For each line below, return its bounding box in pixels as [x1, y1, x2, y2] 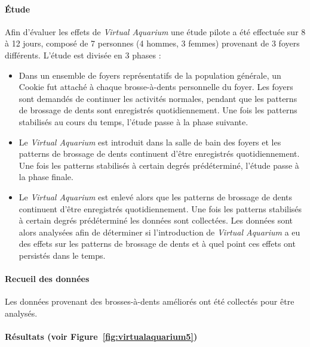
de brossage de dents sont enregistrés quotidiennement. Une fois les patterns [19, 104, 297, 116]
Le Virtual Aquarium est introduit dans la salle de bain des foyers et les [19, 135, 281, 148]
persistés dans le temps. [19, 249, 106, 261]
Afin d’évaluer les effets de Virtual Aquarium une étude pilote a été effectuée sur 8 [5, 25, 306, 38]
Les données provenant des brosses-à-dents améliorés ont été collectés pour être [5, 295, 294, 308]
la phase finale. [19, 171, 73, 183]
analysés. [5, 306, 38, 319]
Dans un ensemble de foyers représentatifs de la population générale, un [19, 69, 281, 81]
